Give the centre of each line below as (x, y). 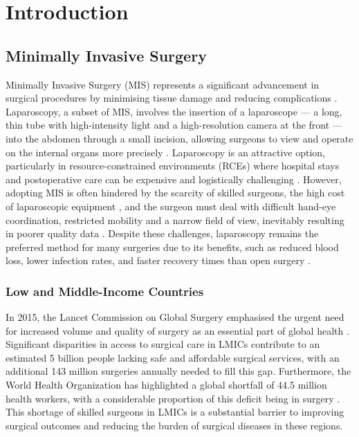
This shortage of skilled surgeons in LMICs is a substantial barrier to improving (175, 412)
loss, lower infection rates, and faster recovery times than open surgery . (158, 260)
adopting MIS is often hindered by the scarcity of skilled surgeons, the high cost (175, 193)
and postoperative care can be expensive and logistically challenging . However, (174, 179)
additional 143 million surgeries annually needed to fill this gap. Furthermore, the (178, 371)
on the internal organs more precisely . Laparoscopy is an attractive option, (165, 152)
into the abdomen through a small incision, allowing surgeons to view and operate (179, 138)
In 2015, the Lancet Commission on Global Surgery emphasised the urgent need (175, 317)
